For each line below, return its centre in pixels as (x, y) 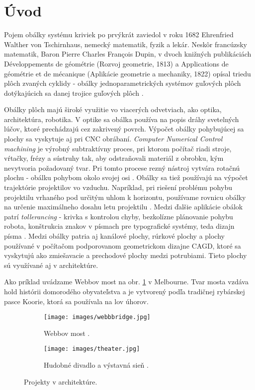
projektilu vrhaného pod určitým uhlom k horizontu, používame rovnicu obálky (125, 197)
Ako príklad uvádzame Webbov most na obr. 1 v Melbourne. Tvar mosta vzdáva (126, 282)
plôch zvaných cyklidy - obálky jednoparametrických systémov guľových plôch (123, 83)
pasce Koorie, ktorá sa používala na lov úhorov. (76, 301)
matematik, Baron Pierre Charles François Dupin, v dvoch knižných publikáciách (128, 54)
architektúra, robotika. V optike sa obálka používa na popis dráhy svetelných (122, 119)
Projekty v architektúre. (61, 381)
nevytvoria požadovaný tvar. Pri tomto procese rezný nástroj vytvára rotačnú (122, 167)
